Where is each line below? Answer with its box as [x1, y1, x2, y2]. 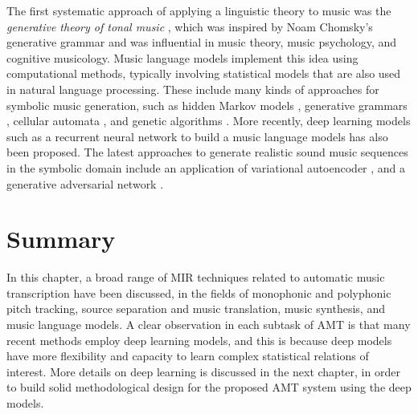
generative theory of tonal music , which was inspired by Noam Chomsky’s [6, 18, 373, 34]
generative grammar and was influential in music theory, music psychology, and [6, 34, 397, 51]
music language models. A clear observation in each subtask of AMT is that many [6, 316, 411, 333]
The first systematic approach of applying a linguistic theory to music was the [6, 2, 391, 18]
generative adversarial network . [6, 175, 164, 192]
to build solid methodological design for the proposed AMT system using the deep [6, 379, 412, 396]
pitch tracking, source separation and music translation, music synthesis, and [6, 300, 385, 317]
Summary [6, 222, 116, 255]
